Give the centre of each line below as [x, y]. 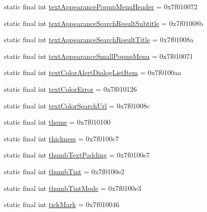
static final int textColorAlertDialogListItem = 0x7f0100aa [93, 72]
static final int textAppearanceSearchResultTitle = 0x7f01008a [99, 40]
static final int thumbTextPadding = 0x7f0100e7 [77, 155]
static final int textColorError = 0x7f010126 [70, 89]
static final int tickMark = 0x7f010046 [62, 204]
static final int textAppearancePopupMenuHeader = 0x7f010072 [101, 6]
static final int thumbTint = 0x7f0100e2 [64, 171]
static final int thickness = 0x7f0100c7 [62, 138]
